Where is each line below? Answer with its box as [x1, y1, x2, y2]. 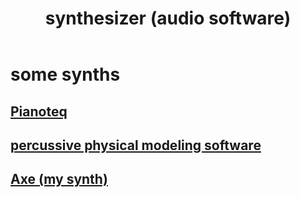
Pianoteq [10, 103, 68, 120]
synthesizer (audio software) [44, 7, 292, 30]
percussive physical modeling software [10, 137, 262, 154]
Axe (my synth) [10, 171, 108, 188]
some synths [10, 63, 121, 86]
